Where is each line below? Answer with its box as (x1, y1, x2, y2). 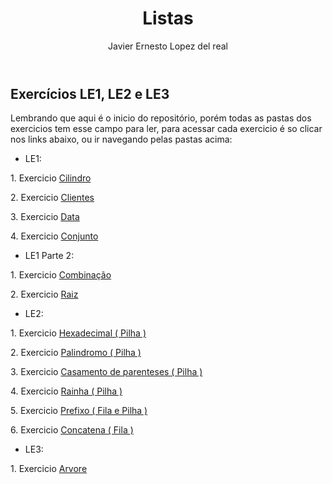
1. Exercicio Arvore (10, 463, 88, 475)
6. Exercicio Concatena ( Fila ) (10, 424, 134, 436)
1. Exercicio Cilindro (10, 172, 92, 184)
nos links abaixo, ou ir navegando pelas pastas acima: (10, 133, 233, 146)
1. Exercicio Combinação (10, 269, 112, 281)
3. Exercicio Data (10, 211, 80, 223)
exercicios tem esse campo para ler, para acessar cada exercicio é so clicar (10, 123, 323, 135)
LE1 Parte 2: (24, 250, 75, 262)
